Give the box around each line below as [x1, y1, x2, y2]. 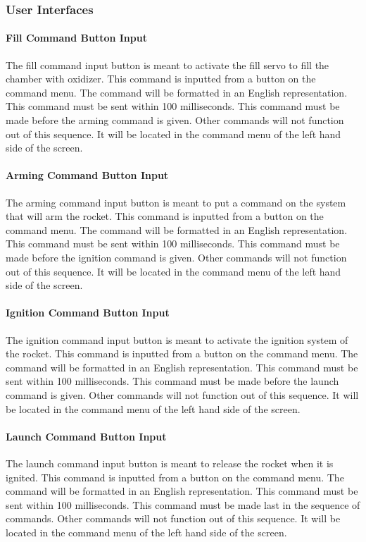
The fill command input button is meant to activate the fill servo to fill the [6, 57, 329, 72]
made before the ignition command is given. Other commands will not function [6, 250, 347, 264]
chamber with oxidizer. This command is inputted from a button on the [6, 71, 316, 86]
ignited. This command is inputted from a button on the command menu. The [6, 469, 344, 484]
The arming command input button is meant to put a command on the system [6, 195, 346, 209]
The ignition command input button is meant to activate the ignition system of [6, 332, 348, 347]
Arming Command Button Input [6, 168, 169, 183]
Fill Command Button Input [6, 30, 147, 45]
